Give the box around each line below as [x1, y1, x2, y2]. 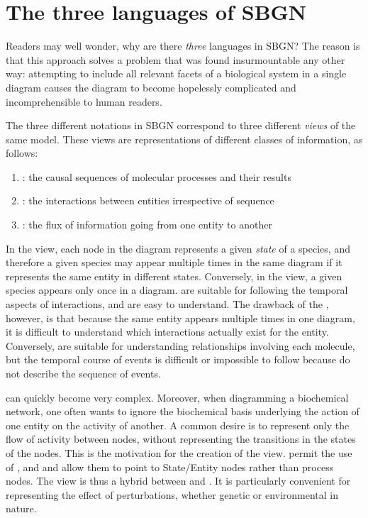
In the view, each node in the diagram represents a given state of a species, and [6, 241, 350, 255]
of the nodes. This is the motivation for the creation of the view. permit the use [6, 445, 352, 460]
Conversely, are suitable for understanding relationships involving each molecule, [6, 338, 355, 353]
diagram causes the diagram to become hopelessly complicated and [6, 79, 296, 94]
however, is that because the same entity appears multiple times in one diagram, [6, 310, 355, 325]
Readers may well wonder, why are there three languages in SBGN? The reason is [6, 38, 360, 53]
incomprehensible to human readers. [6, 94, 162, 109]
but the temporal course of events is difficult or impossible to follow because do [6, 352, 350, 367]
